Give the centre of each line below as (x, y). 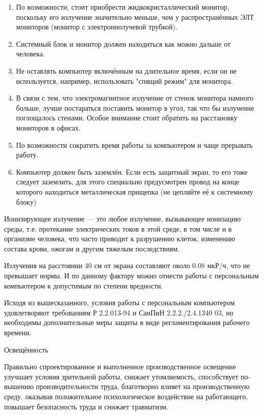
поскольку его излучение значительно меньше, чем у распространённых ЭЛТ (135, 17)
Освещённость (26, 349)
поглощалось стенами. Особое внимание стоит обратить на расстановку (127, 118)
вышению (19, 386)
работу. (27, 155)
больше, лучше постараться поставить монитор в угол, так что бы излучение (135, 107)
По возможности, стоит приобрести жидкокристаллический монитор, (123, 7)
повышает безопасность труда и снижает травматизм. (86, 406)
